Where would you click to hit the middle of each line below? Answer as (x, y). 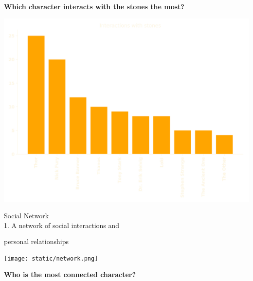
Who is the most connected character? (70, 274)
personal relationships (36, 241)
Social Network (27, 216)
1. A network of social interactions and (62, 225)
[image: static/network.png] (51, 258)
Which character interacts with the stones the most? (94, 6)
